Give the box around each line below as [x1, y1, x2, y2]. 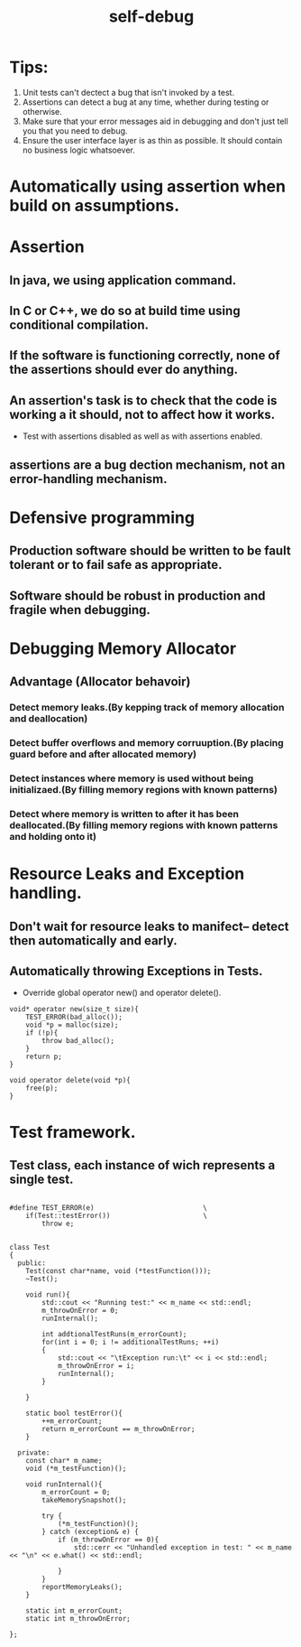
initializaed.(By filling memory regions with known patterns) [9, 784, 278, 796]
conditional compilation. [9, 318, 149, 333]
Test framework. [9, 1121, 137, 1142]
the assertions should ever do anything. [9, 362, 239, 377]
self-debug [108, 6, 195, 27]
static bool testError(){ [25, 1409, 123, 1419]
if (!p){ [25, 1028, 59, 1038]
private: [17, 1448, 50, 1457]
